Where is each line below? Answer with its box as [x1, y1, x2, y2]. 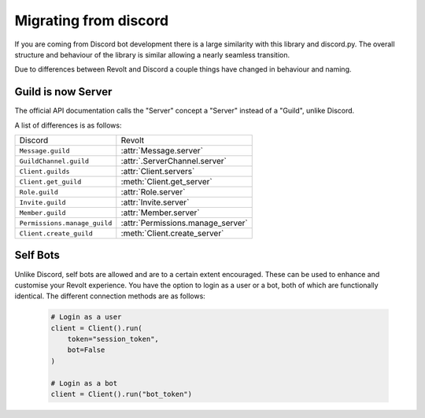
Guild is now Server [14, 85, 113, 98]
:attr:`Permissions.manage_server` [120, 217, 248, 228]
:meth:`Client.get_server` [120, 176, 213, 187]
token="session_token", [67, 335, 159, 344]
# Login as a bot [50, 379, 118, 387]
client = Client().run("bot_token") [50, 390, 193, 399]
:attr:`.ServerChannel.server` [120, 156, 227, 167]
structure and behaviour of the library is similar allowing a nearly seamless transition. [14, 50, 290, 59]
